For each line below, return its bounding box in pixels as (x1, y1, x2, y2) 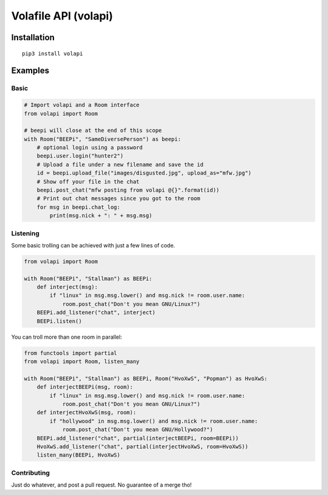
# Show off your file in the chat (36, 178, 140, 185)
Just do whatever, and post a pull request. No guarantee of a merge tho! (11, 481, 192, 489)
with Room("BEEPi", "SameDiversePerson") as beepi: (24, 136, 182, 142)
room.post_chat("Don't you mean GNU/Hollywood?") (62, 426, 213, 433)
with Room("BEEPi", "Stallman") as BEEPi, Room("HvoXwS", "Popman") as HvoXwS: (24, 375, 268, 382)
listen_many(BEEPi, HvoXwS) (36, 452, 121, 459)
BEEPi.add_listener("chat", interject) (36, 309, 156, 316)
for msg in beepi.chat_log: (36, 204, 121, 210)
